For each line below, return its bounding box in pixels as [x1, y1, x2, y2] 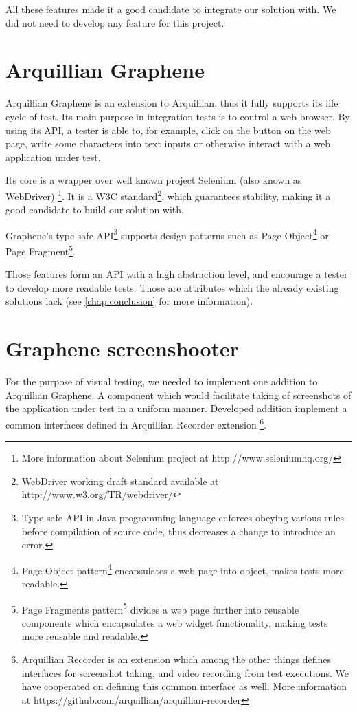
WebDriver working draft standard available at [21, 473, 219, 488]
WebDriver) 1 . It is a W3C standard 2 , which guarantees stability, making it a [5, 186, 331, 203]
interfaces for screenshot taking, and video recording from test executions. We [21, 665, 349, 680]
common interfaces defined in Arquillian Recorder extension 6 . [5, 415, 267, 431]
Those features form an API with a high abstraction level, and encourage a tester [5, 267, 348, 281]
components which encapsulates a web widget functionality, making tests [21, 615, 328, 629]
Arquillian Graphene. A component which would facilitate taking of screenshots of [5, 387, 352, 402]
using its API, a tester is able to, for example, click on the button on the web [5, 122, 331, 137]
